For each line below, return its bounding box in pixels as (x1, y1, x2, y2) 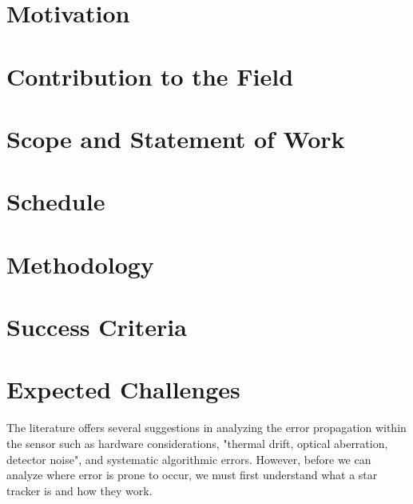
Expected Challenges (6, 373, 240, 406)
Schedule (6, 185, 105, 218)
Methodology (6, 247, 154, 280)
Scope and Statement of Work (6, 122, 345, 154)
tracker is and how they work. (6, 482, 153, 498)
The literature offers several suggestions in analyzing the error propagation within (6, 419, 407, 436)
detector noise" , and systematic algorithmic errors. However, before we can (6, 450, 371, 467)
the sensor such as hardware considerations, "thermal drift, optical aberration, (6, 434, 388, 451)
